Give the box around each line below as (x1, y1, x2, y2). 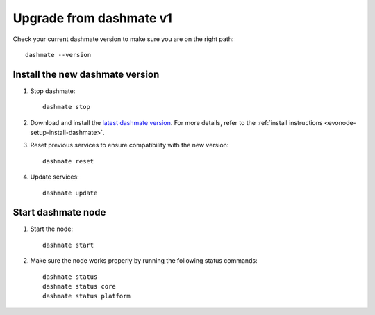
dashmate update (42, 188, 98, 197)
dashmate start (42, 241, 94, 249)
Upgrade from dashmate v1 (12, 10, 173, 26)
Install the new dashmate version (12, 68, 160, 80)
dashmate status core (42, 282, 116, 291)
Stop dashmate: (30, 87, 76, 95)
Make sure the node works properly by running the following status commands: (30, 257, 258, 265)
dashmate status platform (42, 292, 131, 300)
